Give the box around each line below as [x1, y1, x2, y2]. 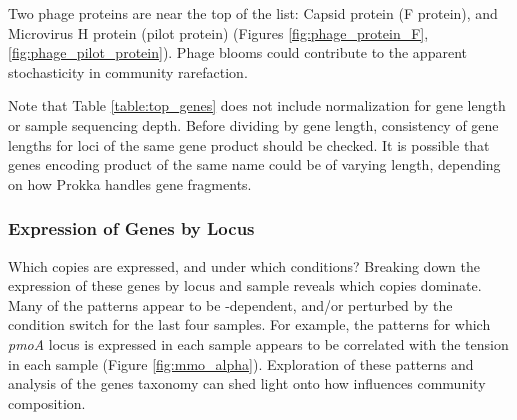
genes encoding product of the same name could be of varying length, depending [8, 154, 501, 175]
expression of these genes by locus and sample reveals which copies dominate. [8, 275, 482, 296]
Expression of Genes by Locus [8, 216, 255, 241]
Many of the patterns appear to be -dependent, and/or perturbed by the [8, 294, 453, 315]
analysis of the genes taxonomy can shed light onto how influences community [8, 373, 486, 394]
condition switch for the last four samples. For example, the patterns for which [8, 314, 491, 335]
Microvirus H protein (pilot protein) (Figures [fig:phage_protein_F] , [8, 22, 429, 43]
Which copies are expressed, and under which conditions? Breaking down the [8, 255, 480, 276]
